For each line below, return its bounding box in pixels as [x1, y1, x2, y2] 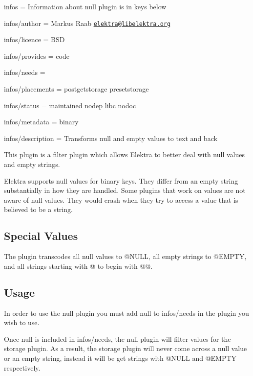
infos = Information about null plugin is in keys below [4, 1, 167, 11]
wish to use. [4, 317, 40, 328]
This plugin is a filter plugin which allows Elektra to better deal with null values [4, 149, 245, 160]
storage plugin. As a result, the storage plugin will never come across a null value [4, 343, 247, 353]
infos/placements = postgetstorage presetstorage [4, 84, 149, 94]
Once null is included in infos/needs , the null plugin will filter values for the [4, 333, 231, 344]
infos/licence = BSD [4, 34, 65, 45]
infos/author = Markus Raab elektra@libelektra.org [4, 18, 171, 28]
